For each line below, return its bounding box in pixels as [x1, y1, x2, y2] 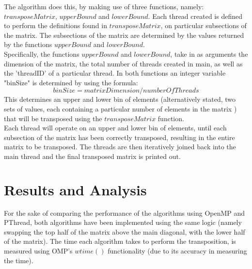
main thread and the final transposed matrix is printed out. [4, 151, 181, 161]
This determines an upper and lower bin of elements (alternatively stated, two [4, 94, 236, 104]
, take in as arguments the [170, 48, 248, 59]
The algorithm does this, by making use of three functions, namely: [4, 1, 204, 11]
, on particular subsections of [160, 20, 247, 31]
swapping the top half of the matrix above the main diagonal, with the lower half [4, 226, 245, 237]
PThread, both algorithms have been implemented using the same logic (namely [4, 217, 242, 227]
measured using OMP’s [4, 246, 73, 255]
